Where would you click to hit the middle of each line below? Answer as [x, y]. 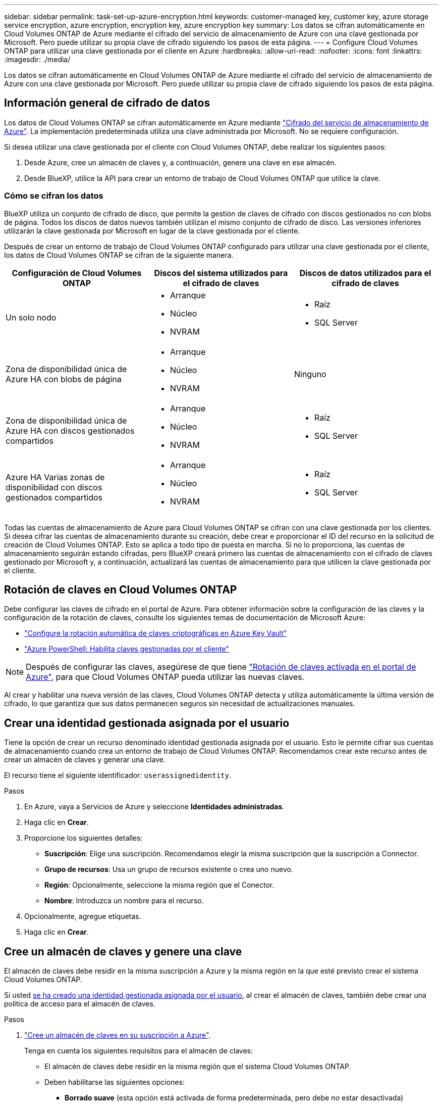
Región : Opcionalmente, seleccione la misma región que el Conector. [159, 885]
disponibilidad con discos [54, 487]
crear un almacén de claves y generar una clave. [85, 760]
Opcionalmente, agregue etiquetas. [83, 916]
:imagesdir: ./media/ [37, 59]
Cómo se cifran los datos [54, 196]
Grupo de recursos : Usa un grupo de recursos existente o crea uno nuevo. [169, 869]
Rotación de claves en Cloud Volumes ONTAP [121, 590]
